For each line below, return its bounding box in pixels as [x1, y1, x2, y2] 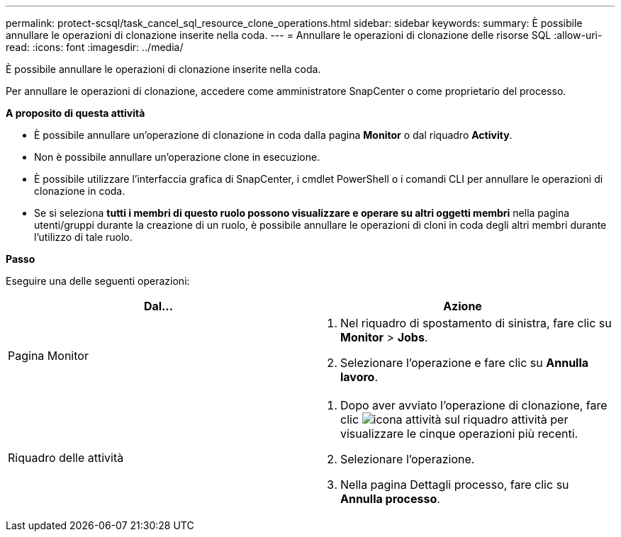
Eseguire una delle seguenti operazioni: [6, 275, 190, 287]
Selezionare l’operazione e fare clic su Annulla [340, 356, 589, 370]
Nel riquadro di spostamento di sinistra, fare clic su [340, 316, 612, 330]
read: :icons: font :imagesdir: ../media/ [6, 41, 184, 53]
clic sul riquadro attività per [340, 412, 569, 426]
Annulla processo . [340, 492, 440, 506]
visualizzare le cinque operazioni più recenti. [340, 426, 578, 441]
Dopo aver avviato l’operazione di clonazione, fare [340, 398, 608, 412]
